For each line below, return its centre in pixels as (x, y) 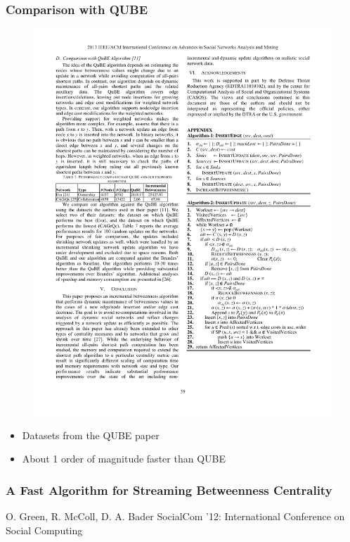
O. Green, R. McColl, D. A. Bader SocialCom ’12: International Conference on (175, 516)
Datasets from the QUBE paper (91, 435)
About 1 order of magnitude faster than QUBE (124, 459)
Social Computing (44, 530)
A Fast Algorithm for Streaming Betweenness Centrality (169, 490)
